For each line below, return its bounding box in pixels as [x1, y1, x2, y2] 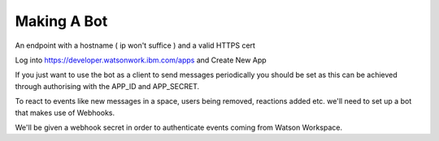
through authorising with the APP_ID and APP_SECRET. [15, 81, 200, 91]
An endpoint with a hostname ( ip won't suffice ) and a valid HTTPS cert [15, 41, 256, 50]
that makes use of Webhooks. [15, 108, 115, 117]
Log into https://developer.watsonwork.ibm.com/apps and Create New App [15, 55, 267, 65]
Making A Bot [15, 12, 108, 30]
